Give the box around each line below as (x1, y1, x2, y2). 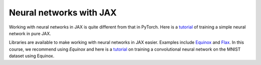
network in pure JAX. (9, 30, 51, 36)
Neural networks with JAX (9, 7, 117, 18)
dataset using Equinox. (9, 53, 55, 59)
